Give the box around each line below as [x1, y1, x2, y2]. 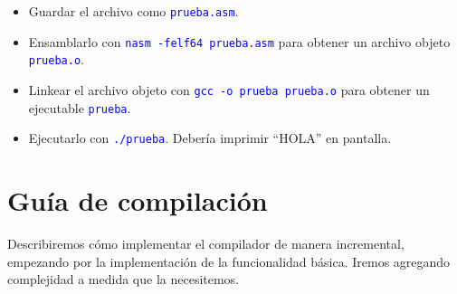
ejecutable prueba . [28, 98, 131, 117]
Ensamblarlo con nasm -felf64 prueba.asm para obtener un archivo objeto [28, 32, 451, 51]
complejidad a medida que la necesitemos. [7, 270, 240, 289]
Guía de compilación [7, 182, 268, 219]
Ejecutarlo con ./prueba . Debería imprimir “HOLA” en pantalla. [28, 128, 392, 147]
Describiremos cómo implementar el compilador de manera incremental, [7, 234, 405, 253]
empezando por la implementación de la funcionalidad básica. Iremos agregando [7, 251, 451, 270]
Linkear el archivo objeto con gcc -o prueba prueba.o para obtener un [28, 80, 430, 99]
